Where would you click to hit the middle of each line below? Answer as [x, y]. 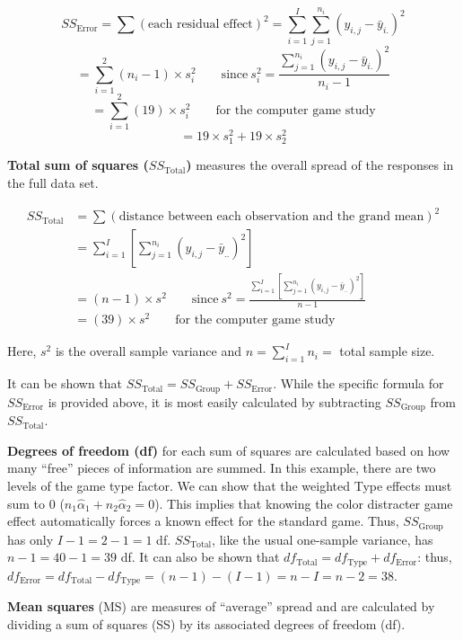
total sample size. [387, 351]
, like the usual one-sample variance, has [323, 539]
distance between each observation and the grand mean [271, 217]
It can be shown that [65, 383]
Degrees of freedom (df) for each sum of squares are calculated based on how [229, 450]
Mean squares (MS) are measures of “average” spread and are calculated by [221, 606]
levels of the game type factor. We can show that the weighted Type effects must [230, 485]
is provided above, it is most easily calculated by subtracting [214, 401]
